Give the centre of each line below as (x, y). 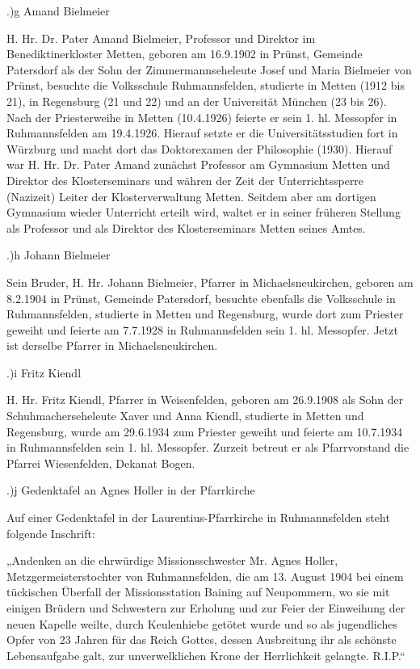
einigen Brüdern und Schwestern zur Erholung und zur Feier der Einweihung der (206, 608)
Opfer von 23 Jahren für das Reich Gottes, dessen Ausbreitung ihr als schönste (202, 640)
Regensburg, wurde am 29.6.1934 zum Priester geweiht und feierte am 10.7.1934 (205, 431)
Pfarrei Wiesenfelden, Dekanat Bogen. (101, 463)
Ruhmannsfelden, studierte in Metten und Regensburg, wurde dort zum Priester (205, 314)
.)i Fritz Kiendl (44, 372)
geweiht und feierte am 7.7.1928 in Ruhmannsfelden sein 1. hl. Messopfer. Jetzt (202, 329)
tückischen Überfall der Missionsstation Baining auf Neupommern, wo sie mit (198, 592)
